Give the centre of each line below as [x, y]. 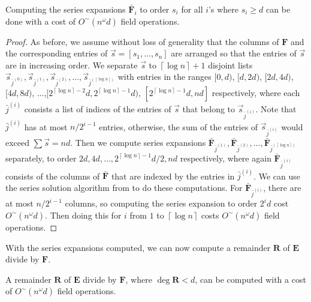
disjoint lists [230, 65]
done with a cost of [41, 21]
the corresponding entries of [57, 53]
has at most [46, 126]
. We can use [277, 176]
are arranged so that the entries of [234, 53]
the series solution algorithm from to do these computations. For [124, 187]
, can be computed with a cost [250, 279]
